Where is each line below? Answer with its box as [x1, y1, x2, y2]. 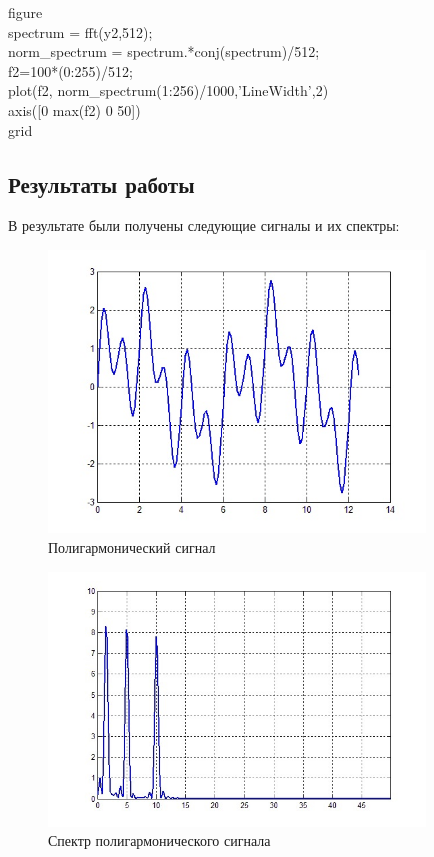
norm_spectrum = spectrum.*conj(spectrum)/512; [8, 41, 320, 62]
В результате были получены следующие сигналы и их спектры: [8, 215, 400, 236]
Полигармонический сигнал [48, 537, 216, 557]
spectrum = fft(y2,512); [8, 21, 153, 42]
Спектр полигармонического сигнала [48, 830, 271, 851]
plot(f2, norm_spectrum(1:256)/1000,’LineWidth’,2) [8, 80, 329, 101]
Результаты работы [8, 168, 195, 199]
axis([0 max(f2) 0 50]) [8, 99, 141, 120]
